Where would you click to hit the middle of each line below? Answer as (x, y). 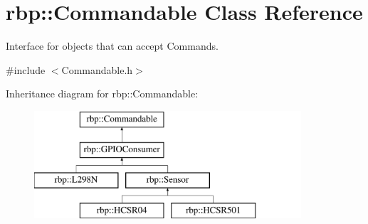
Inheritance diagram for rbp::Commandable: (102, 94)
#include (26, 69)
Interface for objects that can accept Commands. (112, 46)
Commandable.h (97, 69)
